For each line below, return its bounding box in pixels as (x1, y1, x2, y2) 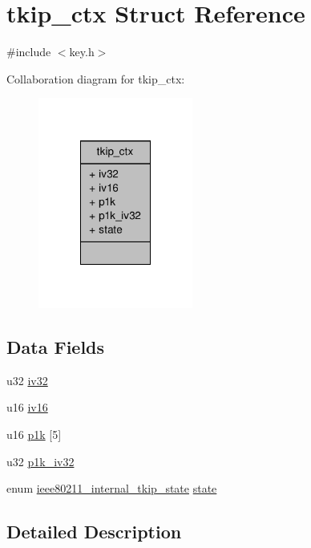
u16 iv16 (6, 399, 48, 416)
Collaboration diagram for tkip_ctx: (6, 70, 185, 87)
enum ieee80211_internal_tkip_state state (6, 480, 217, 497)
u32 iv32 (6, 371, 48, 388)
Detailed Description (6, 519, 182, 544)
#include (6, 43, 51, 60)
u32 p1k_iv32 (6, 453, 75, 469)
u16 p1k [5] (6, 426, 62, 443)
